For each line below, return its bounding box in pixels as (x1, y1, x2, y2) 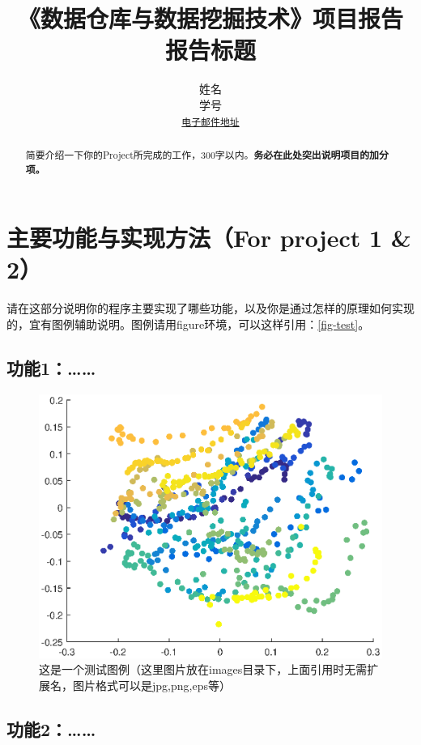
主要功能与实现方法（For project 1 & (6, 221, 411, 254)
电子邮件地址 (181, 116, 240, 128)
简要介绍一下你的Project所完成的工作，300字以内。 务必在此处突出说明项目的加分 (25, 147, 389, 162)
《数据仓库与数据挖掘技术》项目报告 (17, 2, 403, 35)
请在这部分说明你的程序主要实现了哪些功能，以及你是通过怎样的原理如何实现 (6, 300, 415, 317)
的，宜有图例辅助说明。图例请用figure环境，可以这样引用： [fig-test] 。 (6, 315, 370, 332)
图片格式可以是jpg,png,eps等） (72, 677, 231, 694)
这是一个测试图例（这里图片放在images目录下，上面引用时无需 (39, 661, 368, 678)
